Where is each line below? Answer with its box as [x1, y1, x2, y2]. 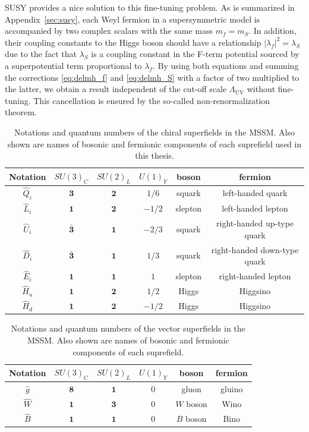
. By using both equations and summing [152, 59, 299, 71]
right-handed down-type [211, 243, 299, 256]
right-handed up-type [216, 217, 294, 229]
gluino [220, 383, 243, 395]
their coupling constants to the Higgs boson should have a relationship [5, 36, 261, 48]
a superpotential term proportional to [5, 59, 142, 71]
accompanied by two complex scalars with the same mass [5, 24, 213, 37]
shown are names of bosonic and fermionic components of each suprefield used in [7, 137, 302, 150]
